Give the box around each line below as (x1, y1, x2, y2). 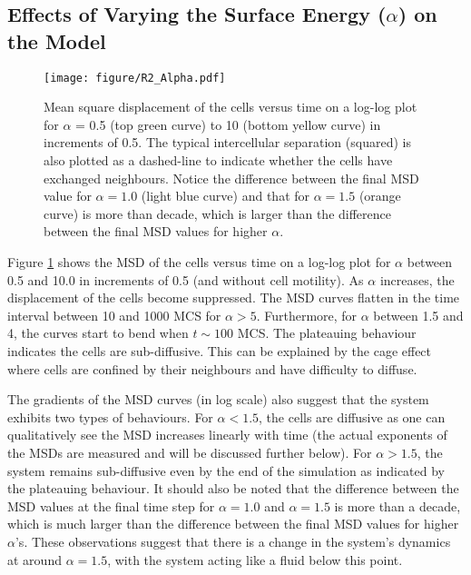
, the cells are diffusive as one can (259, 407, 446, 426)
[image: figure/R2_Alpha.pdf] (44, 71, 226, 84)
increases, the (379, 270, 455, 289)
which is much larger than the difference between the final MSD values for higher (7, 514, 459, 533)
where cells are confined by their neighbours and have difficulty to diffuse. (7, 359, 417, 378)
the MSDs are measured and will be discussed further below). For (7, 442, 372, 461)
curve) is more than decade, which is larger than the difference (44, 203, 391, 223)
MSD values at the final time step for (7, 496, 215, 515)
